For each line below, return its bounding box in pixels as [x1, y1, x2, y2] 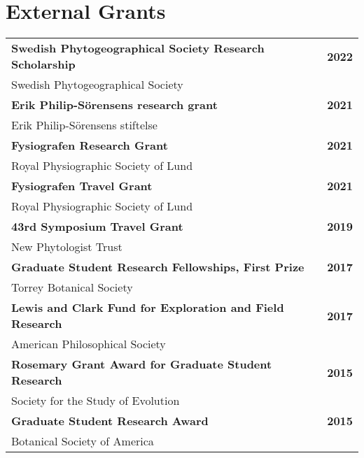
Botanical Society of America [11, 433, 154, 450]
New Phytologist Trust [11, 238, 122, 255]
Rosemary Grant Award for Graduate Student [11, 356, 272, 373]
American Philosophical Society [11, 336, 166, 352]
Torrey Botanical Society [11, 279, 133, 296]
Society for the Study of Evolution [11, 392, 180, 409]
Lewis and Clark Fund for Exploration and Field [11, 299, 284, 316]
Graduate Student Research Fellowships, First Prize [11, 259, 304, 275]
